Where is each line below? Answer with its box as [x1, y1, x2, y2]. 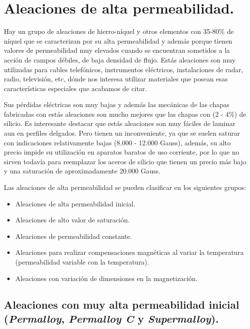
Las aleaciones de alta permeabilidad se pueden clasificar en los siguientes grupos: [4, 182, 246, 192]
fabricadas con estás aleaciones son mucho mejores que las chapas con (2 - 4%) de [4, 109, 246, 119]
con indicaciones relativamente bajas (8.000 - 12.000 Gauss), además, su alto [4, 137, 231, 147]
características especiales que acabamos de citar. [4, 83, 147, 93]
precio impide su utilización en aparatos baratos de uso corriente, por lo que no [4, 147, 239, 157]
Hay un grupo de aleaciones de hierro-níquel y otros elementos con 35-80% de [4, 26, 234, 36]
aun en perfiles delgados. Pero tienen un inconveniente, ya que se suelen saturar [4, 128, 240, 138]
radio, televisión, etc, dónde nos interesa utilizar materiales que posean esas [4, 74, 228, 84]
